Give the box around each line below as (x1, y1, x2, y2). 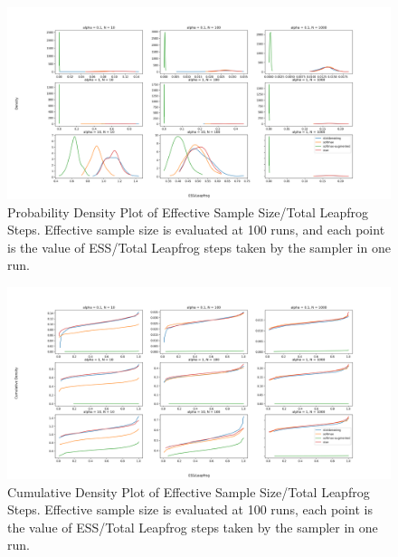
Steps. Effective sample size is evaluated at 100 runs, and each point (7, 220, 385, 239)
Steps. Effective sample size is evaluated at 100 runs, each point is (7, 500, 373, 519)
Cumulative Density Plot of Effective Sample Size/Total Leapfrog (7, 482, 370, 501)
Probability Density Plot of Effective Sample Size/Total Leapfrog (7, 202, 368, 221)
